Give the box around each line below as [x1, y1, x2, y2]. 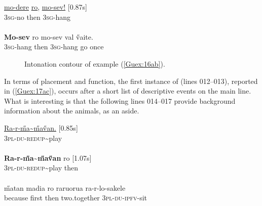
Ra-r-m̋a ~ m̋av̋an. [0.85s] [4, 122, 78, 133]
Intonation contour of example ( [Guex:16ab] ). [24, 58, 165, 69]
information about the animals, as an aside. [4, 105, 139, 116]
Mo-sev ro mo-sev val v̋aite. [4, 31, 93, 42]
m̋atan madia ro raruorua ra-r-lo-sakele [4, 182, 126, 193]
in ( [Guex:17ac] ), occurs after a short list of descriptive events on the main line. [4, 85, 251, 96]
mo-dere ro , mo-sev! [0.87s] [4, 2, 87, 12]
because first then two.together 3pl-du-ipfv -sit [4, 192, 147, 203]
